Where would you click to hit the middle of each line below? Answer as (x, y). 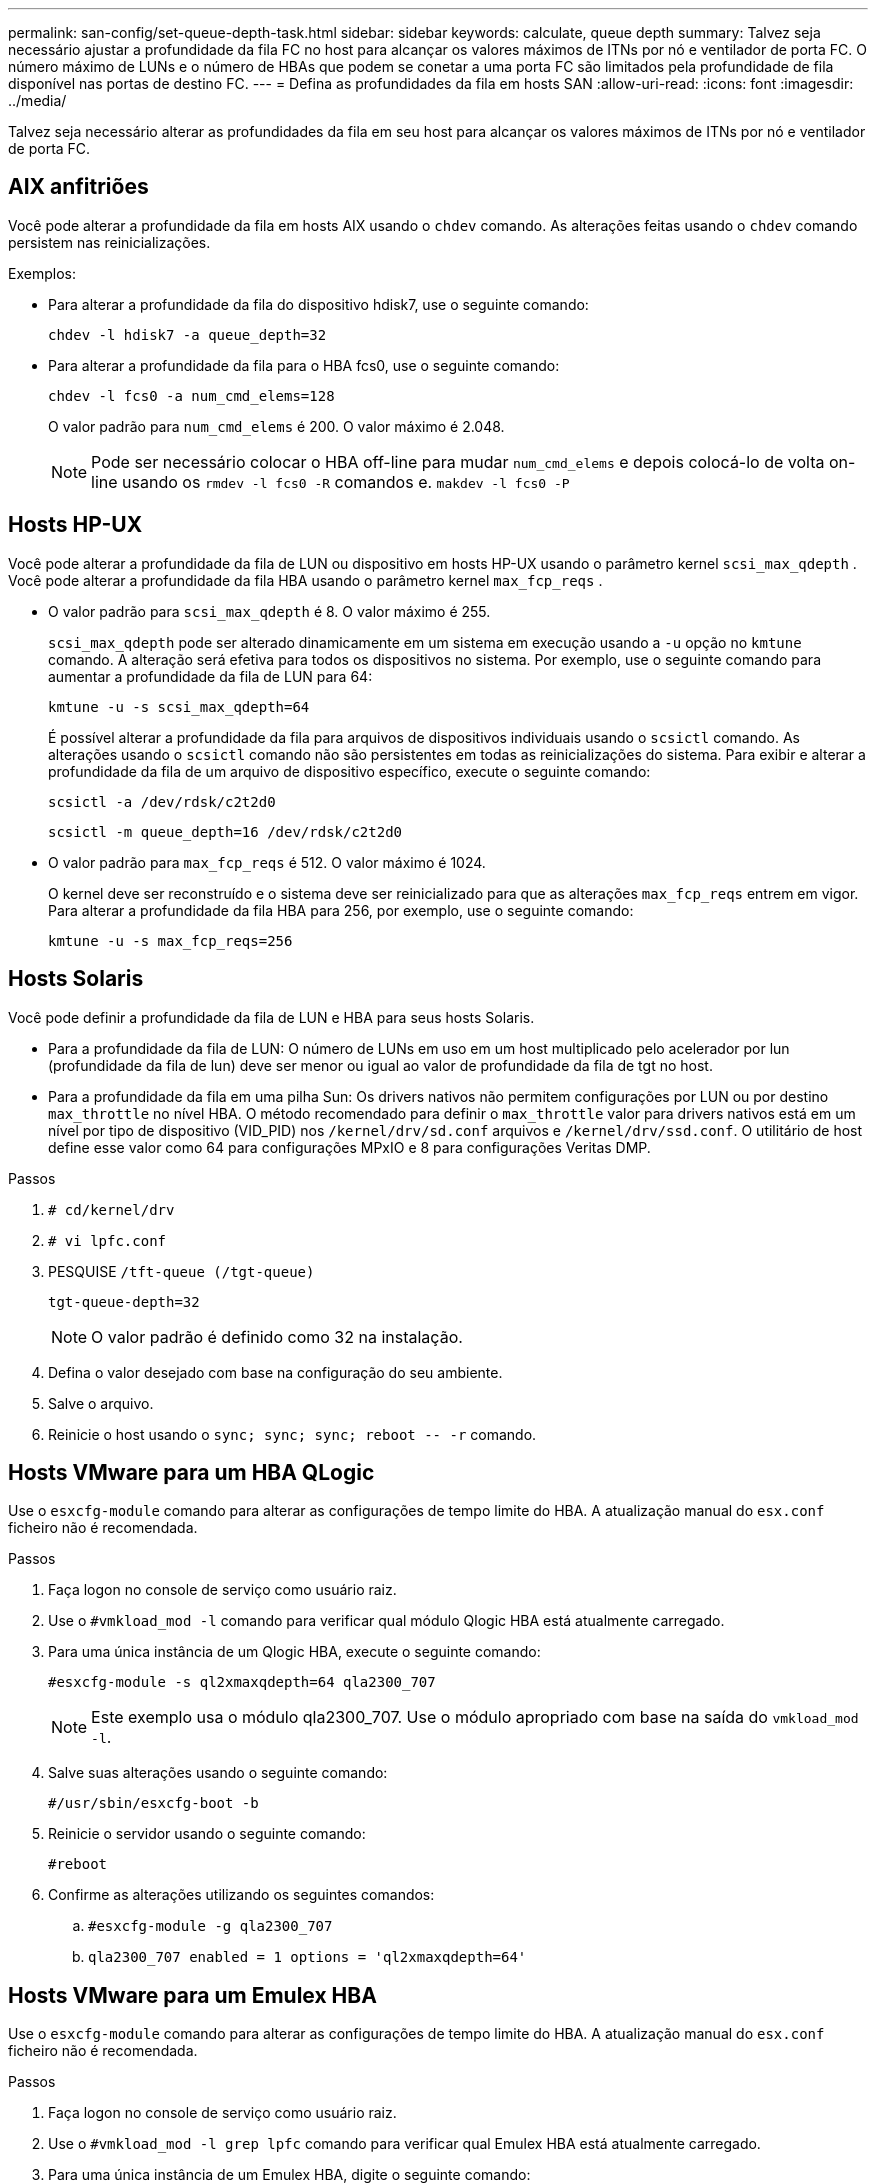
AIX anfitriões (78, 187)
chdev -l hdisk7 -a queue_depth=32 (187, 334)
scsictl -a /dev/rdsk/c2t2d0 (162, 801)
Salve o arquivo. (101, 1403)
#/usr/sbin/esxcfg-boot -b (153, 1803)
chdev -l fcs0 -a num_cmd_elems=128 (191, 395)
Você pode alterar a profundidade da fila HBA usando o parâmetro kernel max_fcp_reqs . (305, 580)
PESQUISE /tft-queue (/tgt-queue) (181, 1271)
